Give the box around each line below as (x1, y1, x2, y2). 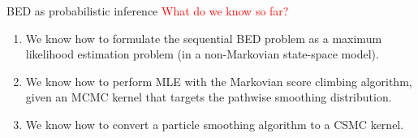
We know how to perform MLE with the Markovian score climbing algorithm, (25, 72, 412, 89)
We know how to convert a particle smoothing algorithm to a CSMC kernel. (25, 115, 404, 132)
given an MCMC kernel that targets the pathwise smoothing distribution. (25, 88, 392, 106)
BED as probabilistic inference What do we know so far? (6, 2, 289, 19)
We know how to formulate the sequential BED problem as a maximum (25, 29, 382, 46)
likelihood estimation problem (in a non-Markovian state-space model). (25, 45, 379, 63)
